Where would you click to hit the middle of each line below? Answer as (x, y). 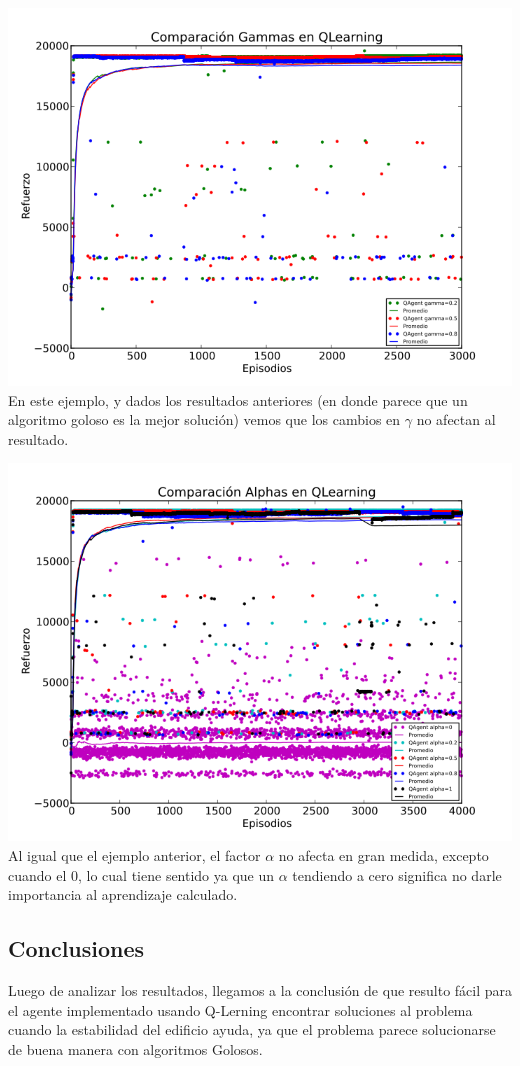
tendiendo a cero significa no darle (397, 874)
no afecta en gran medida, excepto (383, 854)
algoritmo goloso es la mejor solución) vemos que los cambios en (204, 419)
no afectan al (456, 419)
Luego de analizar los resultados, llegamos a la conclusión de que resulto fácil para (260, 989)
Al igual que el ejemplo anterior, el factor (134, 854)
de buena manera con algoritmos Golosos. (135, 1048)
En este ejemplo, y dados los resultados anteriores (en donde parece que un (238, 399)
